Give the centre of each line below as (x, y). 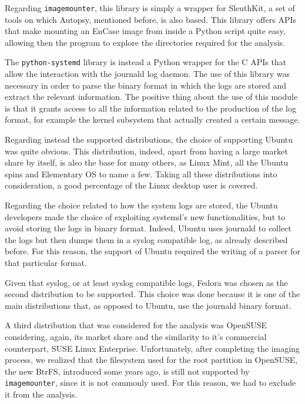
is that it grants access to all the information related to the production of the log (150, 108)
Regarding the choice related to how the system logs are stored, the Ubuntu (141, 205)
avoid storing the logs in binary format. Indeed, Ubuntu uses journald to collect (148, 228)
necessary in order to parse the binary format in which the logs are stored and (146, 85)
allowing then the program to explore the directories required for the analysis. (145, 42)
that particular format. (46, 262)
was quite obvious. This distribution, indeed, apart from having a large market (146, 151)
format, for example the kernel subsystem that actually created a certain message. (152, 119)
